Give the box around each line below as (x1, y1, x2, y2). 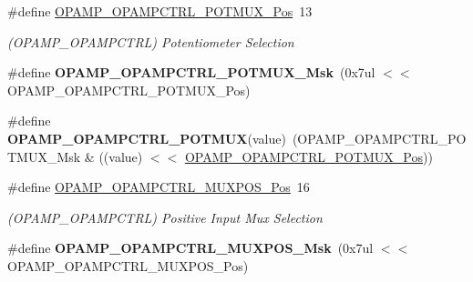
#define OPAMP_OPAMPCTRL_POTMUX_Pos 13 (7, 2, 313, 20)
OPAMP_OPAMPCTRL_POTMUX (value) (7, 128, 286, 147)
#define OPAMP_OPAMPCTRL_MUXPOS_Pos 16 (7, 177, 310, 196)
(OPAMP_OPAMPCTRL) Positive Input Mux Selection (7, 207, 323, 227)
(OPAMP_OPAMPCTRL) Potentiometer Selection (7, 32, 294, 51)
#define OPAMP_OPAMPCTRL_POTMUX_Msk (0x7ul (7, 63, 375, 82)
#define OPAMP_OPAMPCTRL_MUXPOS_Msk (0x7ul (7, 238, 374, 257)
